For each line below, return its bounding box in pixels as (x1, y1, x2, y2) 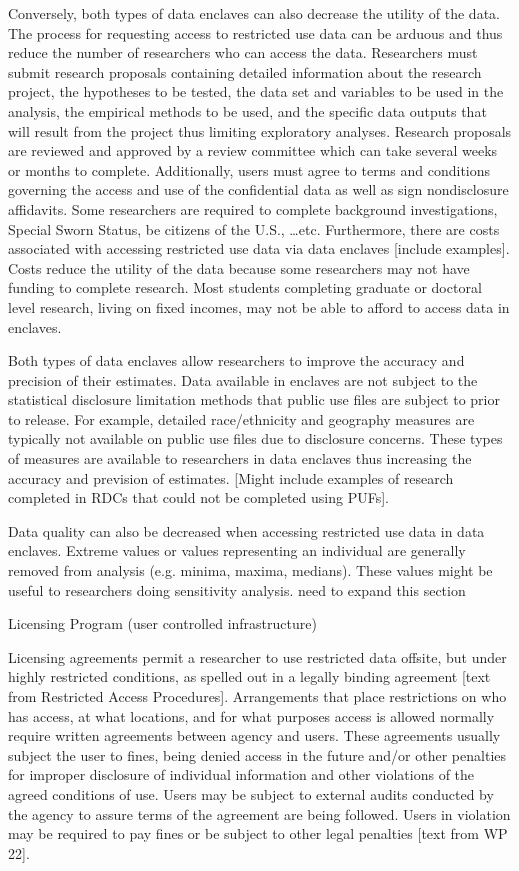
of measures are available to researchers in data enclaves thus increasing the (8, 448, 472, 469)
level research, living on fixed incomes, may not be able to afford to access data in (8, 296, 510, 317)
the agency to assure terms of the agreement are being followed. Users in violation (8, 803, 511, 824)
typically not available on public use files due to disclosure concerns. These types (8, 428, 503, 449)
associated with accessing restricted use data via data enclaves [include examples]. (8, 238, 510, 259)
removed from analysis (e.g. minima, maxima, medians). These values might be (8, 560, 493, 581)
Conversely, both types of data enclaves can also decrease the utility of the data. (8, 3, 500, 23)
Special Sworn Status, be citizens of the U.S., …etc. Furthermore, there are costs (8, 218, 500, 239)
